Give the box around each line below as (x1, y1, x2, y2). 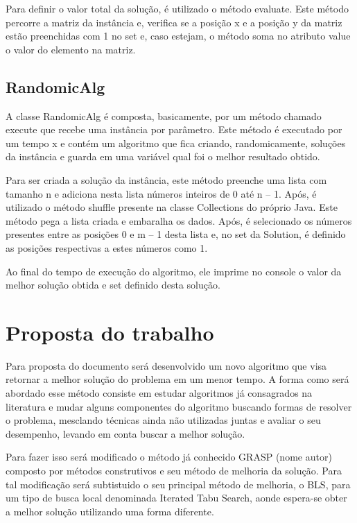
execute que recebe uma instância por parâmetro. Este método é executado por (6, 122, 342, 137)
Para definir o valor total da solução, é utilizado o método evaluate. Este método (6, 1, 349, 15)
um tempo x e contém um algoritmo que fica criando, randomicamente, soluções (6, 135, 346, 150)
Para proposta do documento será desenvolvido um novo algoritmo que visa (6, 358, 327, 372)
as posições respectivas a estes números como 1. (6, 240, 208, 255)
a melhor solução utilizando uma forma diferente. (6, 504, 214, 518)
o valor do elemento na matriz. (6, 42, 136, 56)
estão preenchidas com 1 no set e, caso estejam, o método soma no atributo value (6, 28, 351, 43)
